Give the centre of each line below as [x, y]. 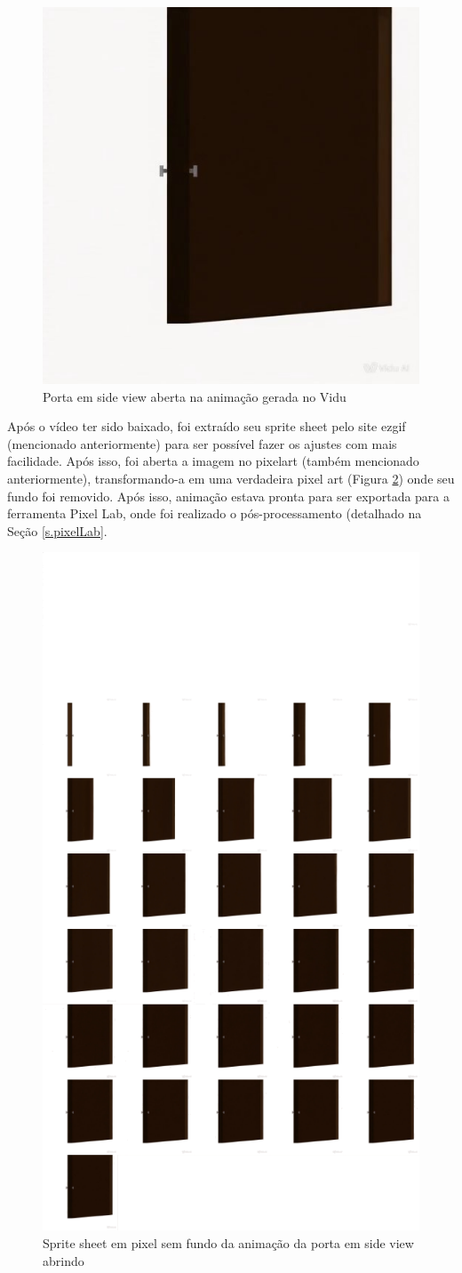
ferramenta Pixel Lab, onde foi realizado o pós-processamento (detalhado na [215, 513]
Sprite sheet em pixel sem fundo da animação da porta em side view [228, 1242]
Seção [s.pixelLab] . [57, 530]
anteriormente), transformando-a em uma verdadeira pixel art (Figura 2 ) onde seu [231, 478]
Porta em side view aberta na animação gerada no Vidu [195, 396]
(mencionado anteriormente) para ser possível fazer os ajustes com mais [202, 443]
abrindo [64, 1260]
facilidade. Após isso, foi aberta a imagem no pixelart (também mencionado [213, 461]
